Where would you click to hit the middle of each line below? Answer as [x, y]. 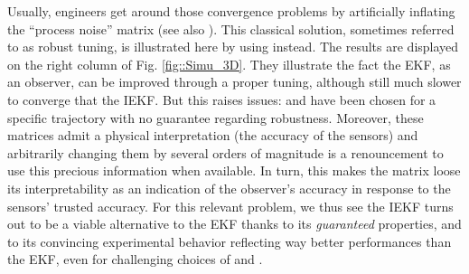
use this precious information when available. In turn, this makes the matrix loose [234, 170]
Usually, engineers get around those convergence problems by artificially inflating [231, 11]
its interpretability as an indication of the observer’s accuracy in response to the [229, 188]
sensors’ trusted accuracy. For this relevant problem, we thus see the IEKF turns [230, 206]
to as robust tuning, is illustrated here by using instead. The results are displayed [233, 47]
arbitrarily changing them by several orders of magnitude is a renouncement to [225, 152]
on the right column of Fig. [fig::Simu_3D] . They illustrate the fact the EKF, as [229, 64]
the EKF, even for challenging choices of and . [135, 259]
